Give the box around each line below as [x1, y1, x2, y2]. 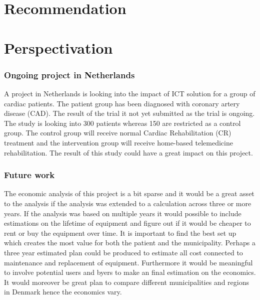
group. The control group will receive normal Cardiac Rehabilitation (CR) [4, 127, 231, 138]
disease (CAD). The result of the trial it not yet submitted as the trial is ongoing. [4, 108, 255, 118]
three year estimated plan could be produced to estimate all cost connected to [4, 247, 243, 257]
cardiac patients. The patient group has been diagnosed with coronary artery [4, 98, 240, 108]
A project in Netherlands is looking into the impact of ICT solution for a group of [4, 88, 255, 98]
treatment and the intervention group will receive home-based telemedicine [4, 137, 233, 147]
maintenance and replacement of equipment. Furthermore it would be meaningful [4, 257, 253, 267]
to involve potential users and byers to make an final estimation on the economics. [4, 267, 256, 277]
